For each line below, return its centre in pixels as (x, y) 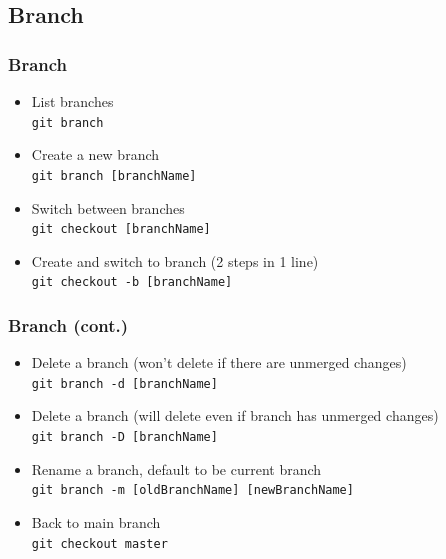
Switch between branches (108, 207)
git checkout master (99, 543)
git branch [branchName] (114, 175)
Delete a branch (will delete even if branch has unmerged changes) (235, 415)
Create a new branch (95, 154)
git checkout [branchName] (121, 229)
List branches (72, 101)
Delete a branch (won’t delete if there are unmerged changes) (219, 362)
